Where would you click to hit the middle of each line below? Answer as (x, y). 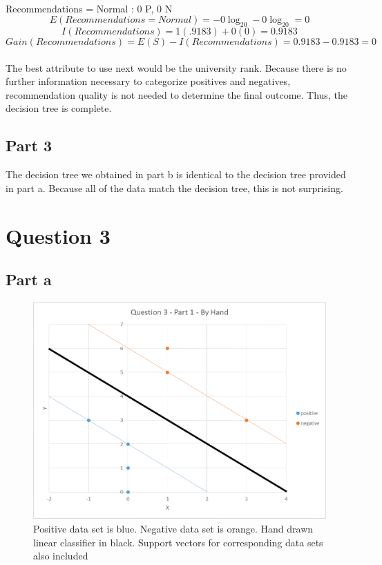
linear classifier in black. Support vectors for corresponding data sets (178, 542)
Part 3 (29, 145)
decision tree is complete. (59, 108)
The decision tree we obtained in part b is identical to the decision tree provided (176, 174)
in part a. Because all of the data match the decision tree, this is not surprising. (174, 188)
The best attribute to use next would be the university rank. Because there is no (176, 67)
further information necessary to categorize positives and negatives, (148, 81)
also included (61, 556)
